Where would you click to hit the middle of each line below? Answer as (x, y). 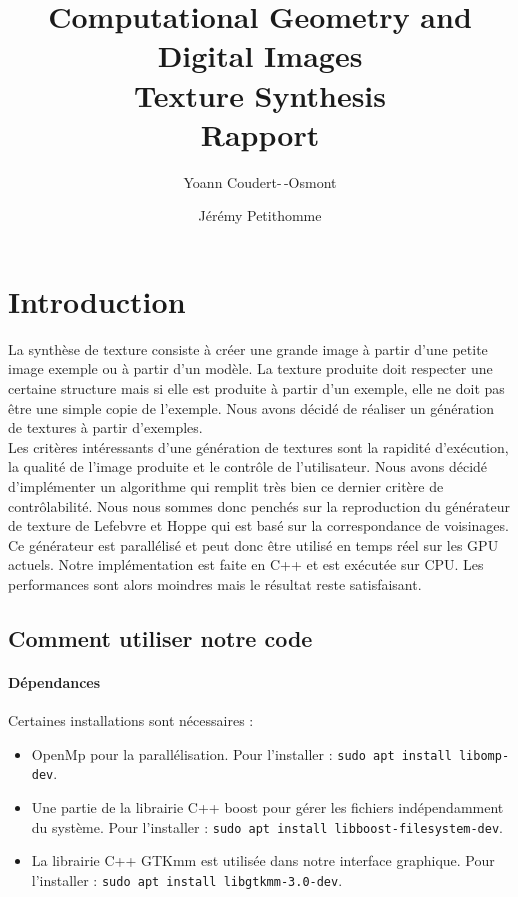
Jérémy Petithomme (260, 215)
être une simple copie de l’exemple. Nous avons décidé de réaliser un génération (251, 407)
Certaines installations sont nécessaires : (131, 720)
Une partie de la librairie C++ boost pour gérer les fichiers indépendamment (267, 807)
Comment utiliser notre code (160, 637)
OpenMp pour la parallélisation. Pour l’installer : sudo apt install (241, 753)
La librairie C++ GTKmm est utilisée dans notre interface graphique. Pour (263, 860)
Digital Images (260, 55)
